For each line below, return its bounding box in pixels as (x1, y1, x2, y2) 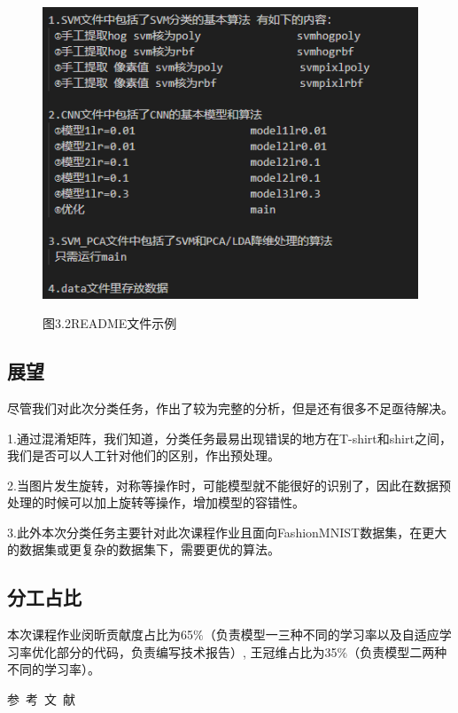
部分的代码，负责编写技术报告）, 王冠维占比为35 (56, 642, 338, 661)
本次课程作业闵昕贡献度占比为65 (7, 625, 193, 644)
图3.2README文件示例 (43, 314, 177, 333)
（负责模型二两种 (347, 642, 447, 661)
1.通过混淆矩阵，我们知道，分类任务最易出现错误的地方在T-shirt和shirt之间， (7, 428, 452, 447)
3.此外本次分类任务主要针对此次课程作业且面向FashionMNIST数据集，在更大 (7, 522, 447, 541)
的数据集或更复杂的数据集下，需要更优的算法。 (7, 540, 280, 559)
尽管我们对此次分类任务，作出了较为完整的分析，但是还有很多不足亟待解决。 (7, 398, 454, 417)
